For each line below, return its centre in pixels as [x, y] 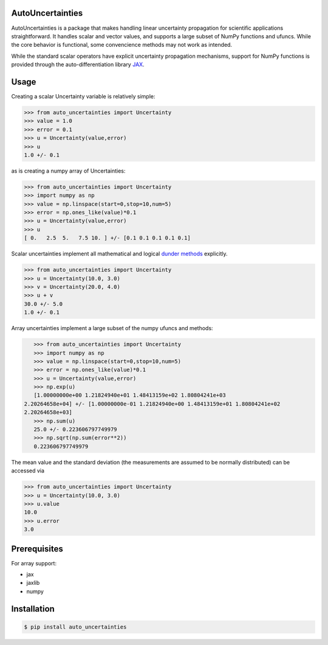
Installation [33, 609]
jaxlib [33, 583]
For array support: [34, 563]
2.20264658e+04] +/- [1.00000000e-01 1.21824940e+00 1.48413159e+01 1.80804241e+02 [152, 404]
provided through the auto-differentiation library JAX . [78, 64]
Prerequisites [37, 549]
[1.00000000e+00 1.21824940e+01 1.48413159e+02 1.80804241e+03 [130, 395]
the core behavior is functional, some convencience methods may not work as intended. [122, 45]
